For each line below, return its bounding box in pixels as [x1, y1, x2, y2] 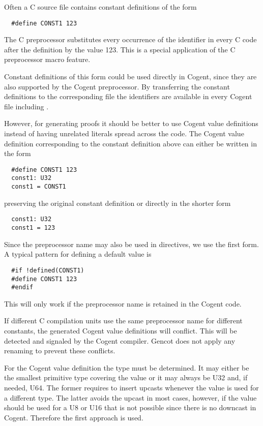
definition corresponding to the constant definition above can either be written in [4, 138, 257, 148]
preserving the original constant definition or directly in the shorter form [4, 197, 231, 208]
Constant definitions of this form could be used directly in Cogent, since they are [4, 71, 257, 82]
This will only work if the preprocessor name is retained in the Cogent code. [4, 298, 242, 309]
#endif [11, 284, 34, 291]
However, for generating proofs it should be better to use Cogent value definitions [4, 118, 258, 129]
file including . [4, 101, 49, 111]
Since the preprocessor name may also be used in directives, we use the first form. [4, 238, 259, 249]
